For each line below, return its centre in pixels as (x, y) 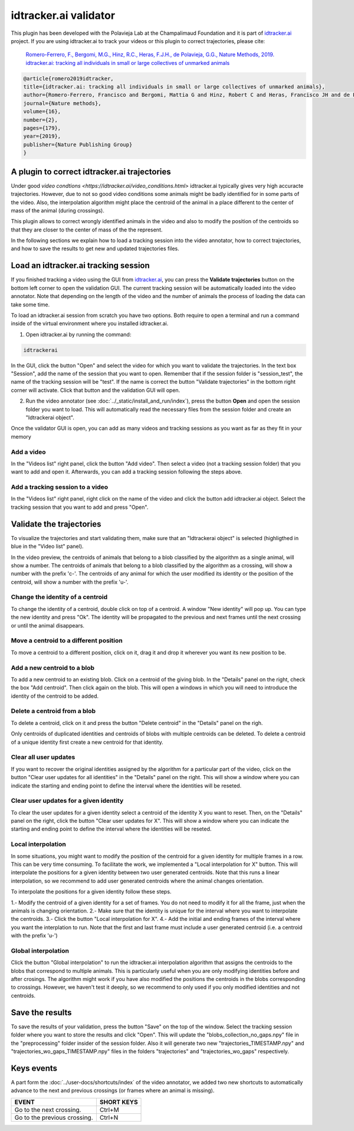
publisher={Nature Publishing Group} (78, 144)
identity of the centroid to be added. (55, 696)
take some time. (30, 305)
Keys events (34, 1068)
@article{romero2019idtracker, (69, 79)
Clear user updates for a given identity (67, 801)
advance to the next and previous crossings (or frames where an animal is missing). (113, 1091)
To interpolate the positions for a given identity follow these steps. (91, 892)
